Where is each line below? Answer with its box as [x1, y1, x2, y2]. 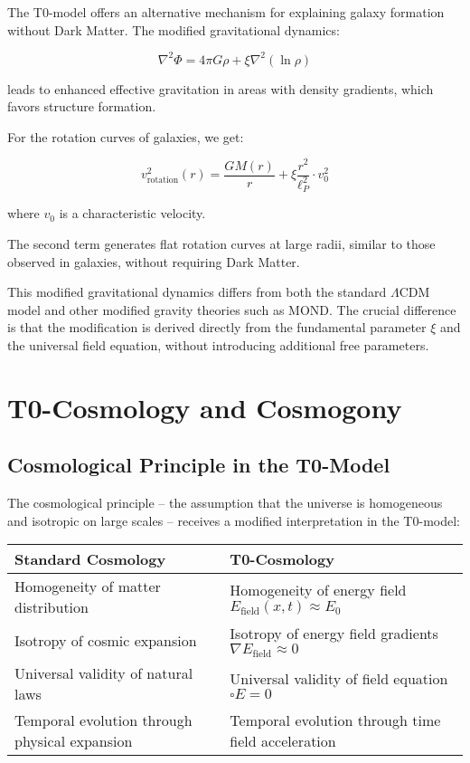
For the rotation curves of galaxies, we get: [7, 127, 244, 146]
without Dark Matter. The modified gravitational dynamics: [7, 20, 340, 39]
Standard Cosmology [14, 548, 166, 570]
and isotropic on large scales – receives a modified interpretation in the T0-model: [7, 510, 460, 529]
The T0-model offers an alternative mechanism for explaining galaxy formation [7, 3, 445, 21]
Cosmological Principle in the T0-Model [7, 451, 390, 479]
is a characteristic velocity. [59, 204, 206, 223]
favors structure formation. [7, 97, 156, 116]
